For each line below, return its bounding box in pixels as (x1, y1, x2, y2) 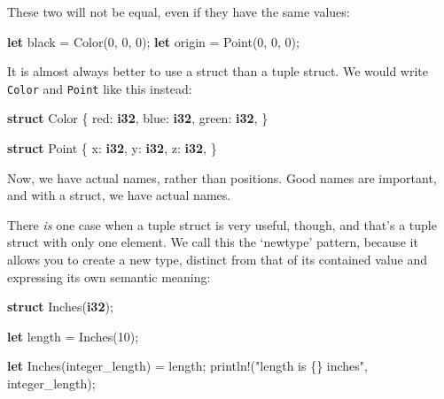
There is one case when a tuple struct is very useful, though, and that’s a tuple (7, 215, 437, 234)
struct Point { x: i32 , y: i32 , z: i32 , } (7, 139, 217, 157)
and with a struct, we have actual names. (7, 186, 231, 204)
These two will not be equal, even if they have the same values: (7, 3, 350, 20)
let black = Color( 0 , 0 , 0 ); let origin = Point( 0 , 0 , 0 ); (7, 32, 300, 50)
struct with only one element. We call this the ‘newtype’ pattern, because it (7, 233, 418, 251)
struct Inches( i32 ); (7, 297, 113, 316)
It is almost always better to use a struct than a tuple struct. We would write (7, 62, 429, 81)
